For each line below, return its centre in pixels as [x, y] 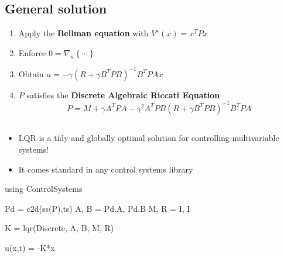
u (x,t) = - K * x [30, 247]
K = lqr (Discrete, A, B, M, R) [59, 228]
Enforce [32, 52]
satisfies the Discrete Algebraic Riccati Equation [123, 94]
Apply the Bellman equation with [83, 33]
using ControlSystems [44, 189]
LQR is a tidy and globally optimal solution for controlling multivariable [149, 138]
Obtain [31, 73]
